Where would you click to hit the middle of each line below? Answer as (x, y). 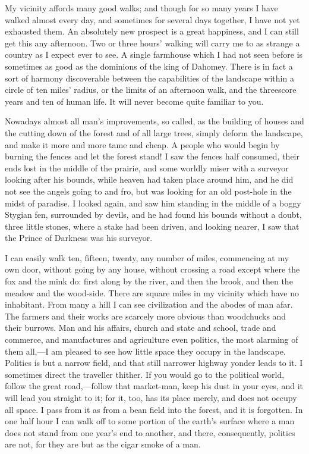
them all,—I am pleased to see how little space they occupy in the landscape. (145, 351)
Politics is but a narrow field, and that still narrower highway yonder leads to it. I (154, 363)
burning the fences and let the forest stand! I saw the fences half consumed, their (152, 156)
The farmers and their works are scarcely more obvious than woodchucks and (146, 316)
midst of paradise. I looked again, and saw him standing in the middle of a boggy (153, 203)
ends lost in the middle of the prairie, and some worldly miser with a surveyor (147, 167)
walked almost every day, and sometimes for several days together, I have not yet (152, 19)
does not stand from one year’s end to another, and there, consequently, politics (150, 432)
